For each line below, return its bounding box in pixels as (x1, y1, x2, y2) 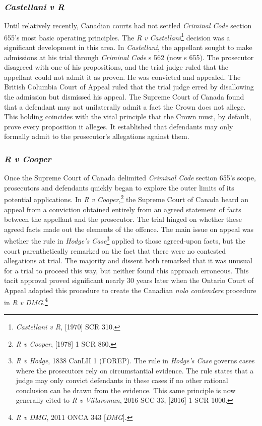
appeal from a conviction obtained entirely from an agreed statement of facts (4, 204, 241, 214)
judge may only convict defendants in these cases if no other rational (16, 375, 228, 386)
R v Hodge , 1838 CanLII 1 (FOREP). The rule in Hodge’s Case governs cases (16, 355, 255, 366)
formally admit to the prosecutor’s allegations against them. (4, 131, 189, 141)
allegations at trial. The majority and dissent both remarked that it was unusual (4, 255, 252, 266)
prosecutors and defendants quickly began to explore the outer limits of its (4, 182, 234, 193)
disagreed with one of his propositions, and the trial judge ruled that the (4, 62, 229, 72)
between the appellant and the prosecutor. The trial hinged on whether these (4, 214, 242, 224)
